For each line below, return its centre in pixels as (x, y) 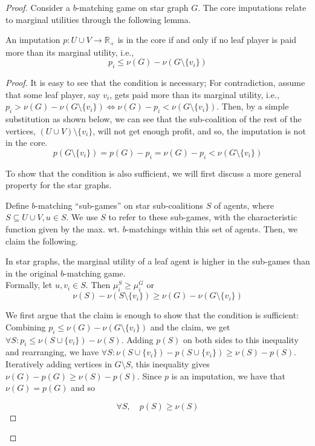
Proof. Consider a (38, 7)
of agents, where (244, 205)
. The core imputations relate (252, 7)
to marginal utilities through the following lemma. (98, 19)
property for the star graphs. (59, 185)
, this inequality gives (170, 363)
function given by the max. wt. (63, 228)
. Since (149, 375)
